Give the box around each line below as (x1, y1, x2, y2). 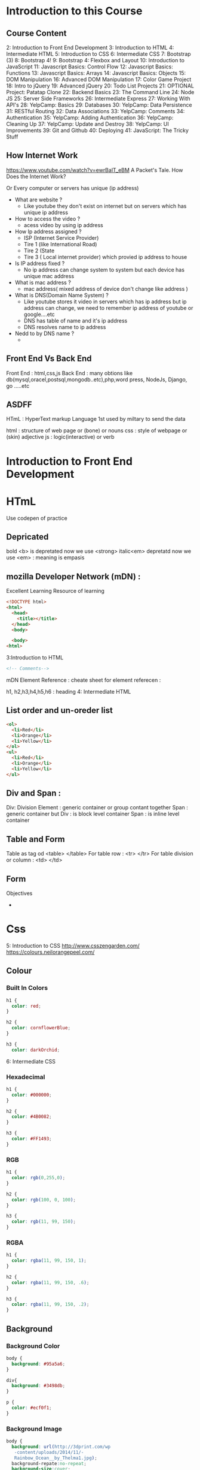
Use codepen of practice (6, 514, 67, 522)
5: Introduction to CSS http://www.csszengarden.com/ (6, 942, 140, 949)
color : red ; (11, 1003, 42, 1009)
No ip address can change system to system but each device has (23, 266, 185, 273)
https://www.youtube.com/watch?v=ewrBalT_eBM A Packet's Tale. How (6, 166, 183, 173)
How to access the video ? (14, 215, 81, 222)
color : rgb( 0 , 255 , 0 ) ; (11, 1175, 66, 1181)
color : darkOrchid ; (11, 1047, 60, 1053)
